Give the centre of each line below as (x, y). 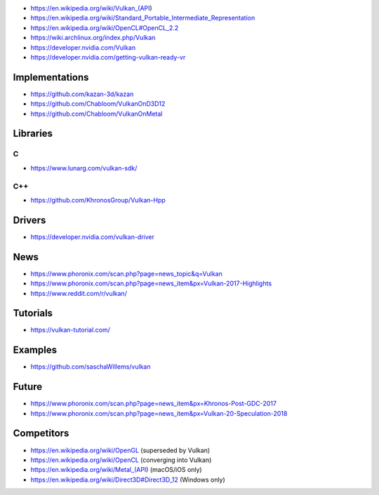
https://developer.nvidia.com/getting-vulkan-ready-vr (108, 57)
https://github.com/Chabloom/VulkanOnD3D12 (98, 104)
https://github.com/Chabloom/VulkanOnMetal (97, 114)
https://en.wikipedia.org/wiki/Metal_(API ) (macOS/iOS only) (117, 470)
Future (28, 387)
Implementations (51, 77)
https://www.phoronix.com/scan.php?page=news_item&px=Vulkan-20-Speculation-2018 (159, 413)
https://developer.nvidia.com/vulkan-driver (92, 237)
